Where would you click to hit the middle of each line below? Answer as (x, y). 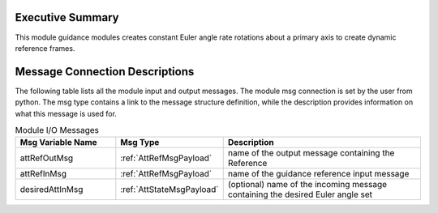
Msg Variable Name (58, 143)
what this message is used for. (66, 113)
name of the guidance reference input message (318, 174)
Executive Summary (67, 17)
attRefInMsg (43, 174)
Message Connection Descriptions (105, 72)
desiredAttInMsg (52, 190)
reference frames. (45, 48)
